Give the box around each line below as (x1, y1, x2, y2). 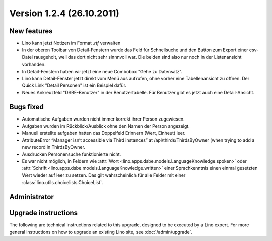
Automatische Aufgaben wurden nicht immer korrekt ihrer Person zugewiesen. (22, 116, 185, 122)
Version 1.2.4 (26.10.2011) (9, 8, 119, 19)
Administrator (9, 193, 54, 201)
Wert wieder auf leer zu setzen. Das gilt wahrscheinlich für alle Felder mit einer (22, 172, 186, 178)
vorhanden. (22, 61, 46, 68)
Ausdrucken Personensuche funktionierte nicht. (22, 151, 121, 157)
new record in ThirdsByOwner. (22, 144, 86, 150)
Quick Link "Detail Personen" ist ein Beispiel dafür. (22, 82, 127, 88)
